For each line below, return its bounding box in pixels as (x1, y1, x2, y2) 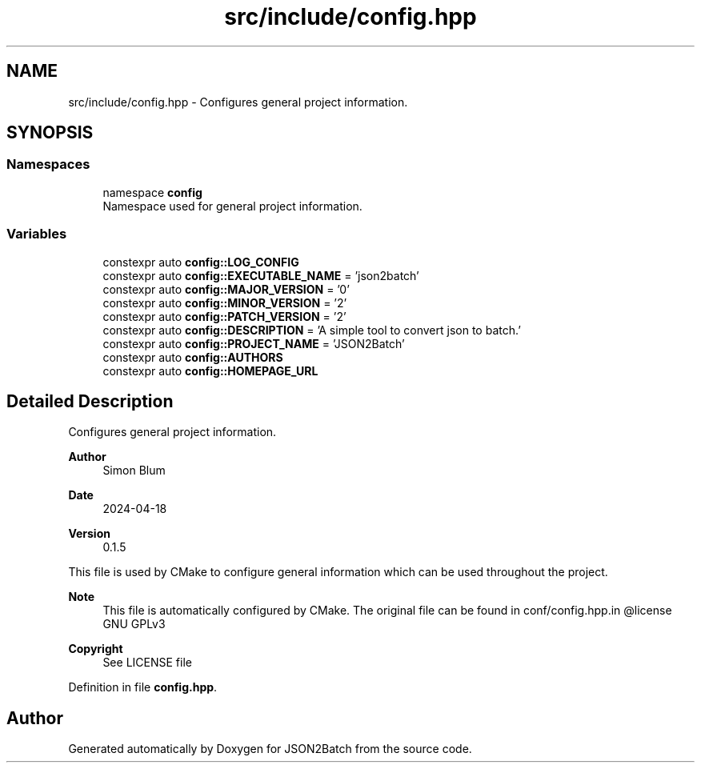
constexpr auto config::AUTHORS (102, 350, 283, 364)
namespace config (102, 185, 202, 199)
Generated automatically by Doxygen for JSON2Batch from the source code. (68, 742, 472, 756)
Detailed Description (6, 391, 174, 411)
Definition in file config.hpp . (68, 680, 218, 695)
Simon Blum (102, 463, 166, 478)
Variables (6, 226, 67, 242)
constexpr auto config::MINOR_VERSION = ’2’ (102, 295, 347, 310)
